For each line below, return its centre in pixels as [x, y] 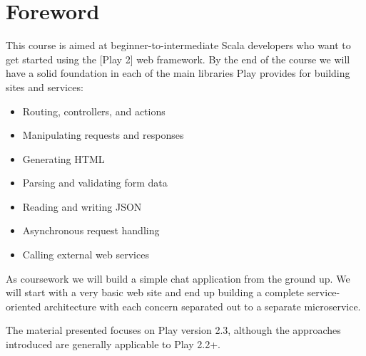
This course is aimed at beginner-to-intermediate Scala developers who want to [178, 45]
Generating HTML [63, 158]
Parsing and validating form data [95, 183]
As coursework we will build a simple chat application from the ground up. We [178, 278]
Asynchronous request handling [91, 230]
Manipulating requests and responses [103, 135]
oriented [24, 306]
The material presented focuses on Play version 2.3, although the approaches [173, 330]
